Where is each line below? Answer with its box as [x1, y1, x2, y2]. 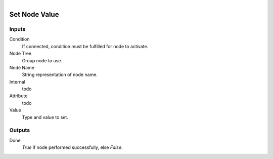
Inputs [9, 25, 26, 32]
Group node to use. [22, 57, 63, 63]
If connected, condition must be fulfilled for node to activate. [22, 43, 149, 49]
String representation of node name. [22, 71, 98, 78]
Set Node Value [9, 10, 59, 19]
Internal [9, 78, 25, 85]
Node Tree [9, 51, 32, 57]
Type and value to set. [22, 114, 68, 120]
